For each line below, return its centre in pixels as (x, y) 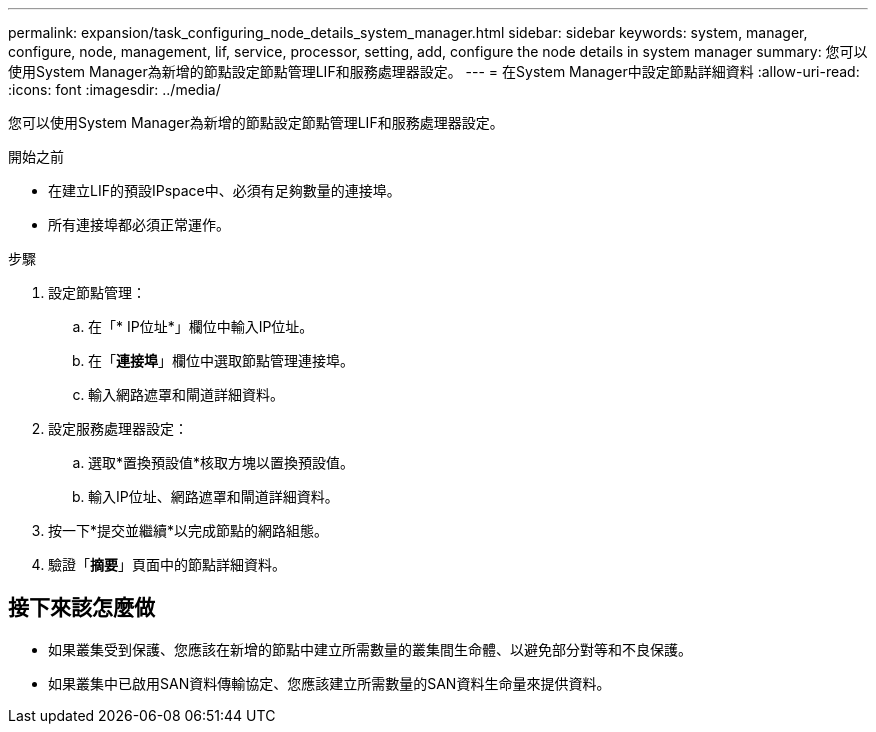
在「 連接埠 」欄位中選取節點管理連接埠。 (221, 360)
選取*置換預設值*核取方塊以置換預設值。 (221, 462)
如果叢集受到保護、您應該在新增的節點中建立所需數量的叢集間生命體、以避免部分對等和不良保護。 (370, 649)
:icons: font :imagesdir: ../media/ (114, 89)
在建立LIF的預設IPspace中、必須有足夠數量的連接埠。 (224, 190)
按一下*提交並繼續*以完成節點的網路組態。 (188, 530)
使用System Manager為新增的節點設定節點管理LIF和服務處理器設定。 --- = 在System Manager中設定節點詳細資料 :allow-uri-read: (434, 71)
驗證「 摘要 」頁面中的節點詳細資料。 (167, 564)
